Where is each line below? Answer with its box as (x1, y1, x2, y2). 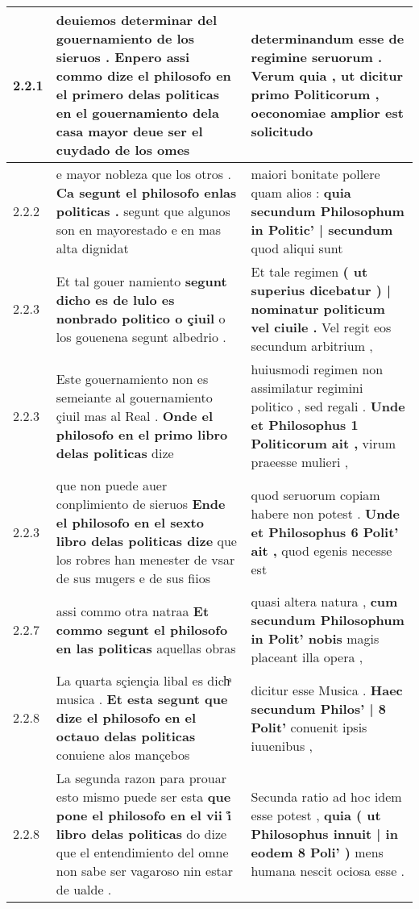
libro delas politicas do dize (56, 824, 227, 843)
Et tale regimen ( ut (251, 262, 368, 281)
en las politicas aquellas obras (56, 638, 236, 657)
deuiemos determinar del (56, 10, 218, 29)
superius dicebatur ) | (251, 281, 392, 299)
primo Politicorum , (251, 85, 380, 103)
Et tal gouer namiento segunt (56, 271, 227, 290)
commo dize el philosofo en (56, 66, 231, 85)
